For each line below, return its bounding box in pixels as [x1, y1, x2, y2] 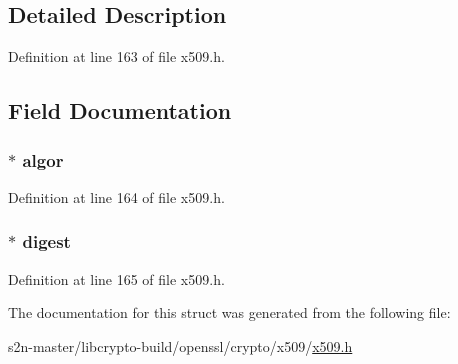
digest [22, 229, 71, 254]
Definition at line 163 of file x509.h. [8, 46, 225, 67]
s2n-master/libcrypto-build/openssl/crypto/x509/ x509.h [8, 335, 353, 356]
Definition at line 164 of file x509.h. [8, 186, 225, 207]
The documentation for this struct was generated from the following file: [8, 302, 451, 323]
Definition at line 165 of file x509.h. [8, 268, 225, 289]
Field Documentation [8, 95, 232, 126]
